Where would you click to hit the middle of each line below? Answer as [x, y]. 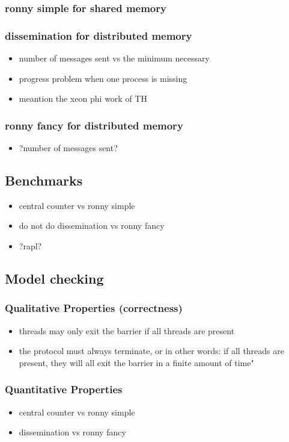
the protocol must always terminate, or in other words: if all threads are [151, 351]
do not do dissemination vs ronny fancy [92, 226]
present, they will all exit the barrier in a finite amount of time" [136, 362]
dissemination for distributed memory [99, 35]
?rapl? [30, 246]
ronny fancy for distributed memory [94, 125]
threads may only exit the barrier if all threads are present [127, 330]
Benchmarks [44, 180]
